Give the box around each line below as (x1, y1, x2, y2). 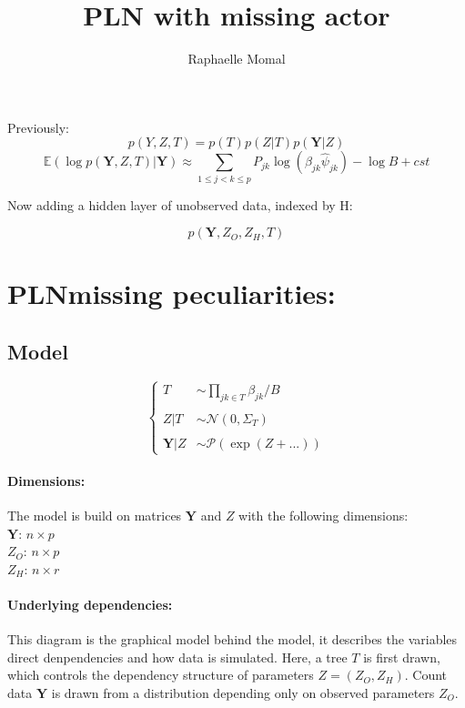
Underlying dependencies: (7, 595, 173, 614)
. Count (404, 665, 448, 684)
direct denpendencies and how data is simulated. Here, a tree (7, 647, 348, 666)
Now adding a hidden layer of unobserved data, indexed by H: (7, 195, 353, 214)
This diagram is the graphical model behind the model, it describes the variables (7, 630, 458, 649)
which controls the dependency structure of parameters (7, 665, 314, 684)
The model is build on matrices (7, 506, 182, 525)
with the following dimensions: (238, 506, 409, 525)
